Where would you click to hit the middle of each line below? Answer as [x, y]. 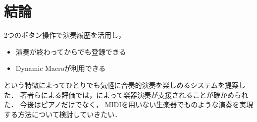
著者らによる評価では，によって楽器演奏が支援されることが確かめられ [134, 94]
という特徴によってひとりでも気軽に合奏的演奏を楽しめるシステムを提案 [122, 85]
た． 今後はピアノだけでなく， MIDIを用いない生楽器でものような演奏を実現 [129, 104]
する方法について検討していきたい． [63, 114]
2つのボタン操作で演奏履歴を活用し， [65, 35]
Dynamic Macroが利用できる [61, 68]
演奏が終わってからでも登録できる [71, 51]
